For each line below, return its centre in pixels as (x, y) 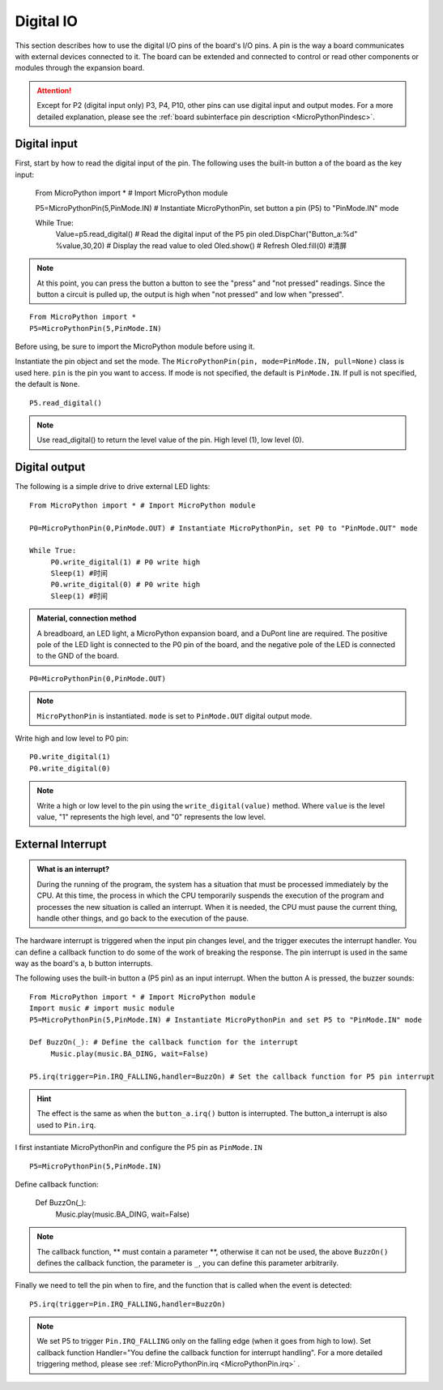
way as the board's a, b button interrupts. (84, 963)
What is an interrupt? (73, 869)
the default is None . (47, 384)
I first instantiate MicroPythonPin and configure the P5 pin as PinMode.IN (138, 1148)
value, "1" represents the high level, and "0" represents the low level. (151, 817)
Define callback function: (57, 1184)
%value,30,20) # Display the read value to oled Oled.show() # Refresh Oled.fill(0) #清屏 (201, 245)
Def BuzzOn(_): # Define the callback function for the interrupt (164, 1042)
